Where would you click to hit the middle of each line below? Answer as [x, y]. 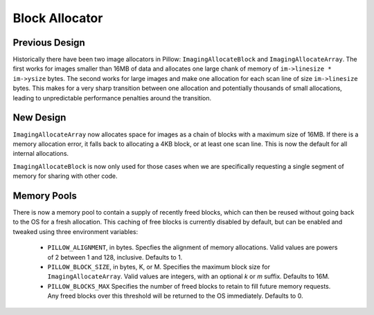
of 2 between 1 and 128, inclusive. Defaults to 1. [115, 257]
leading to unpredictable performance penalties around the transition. [112, 98]
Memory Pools [45, 196]
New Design [39, 118]
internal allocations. [41, 154]
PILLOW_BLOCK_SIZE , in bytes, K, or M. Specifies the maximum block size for [159, 267]
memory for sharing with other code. [65, 176]
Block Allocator [58, 18]
